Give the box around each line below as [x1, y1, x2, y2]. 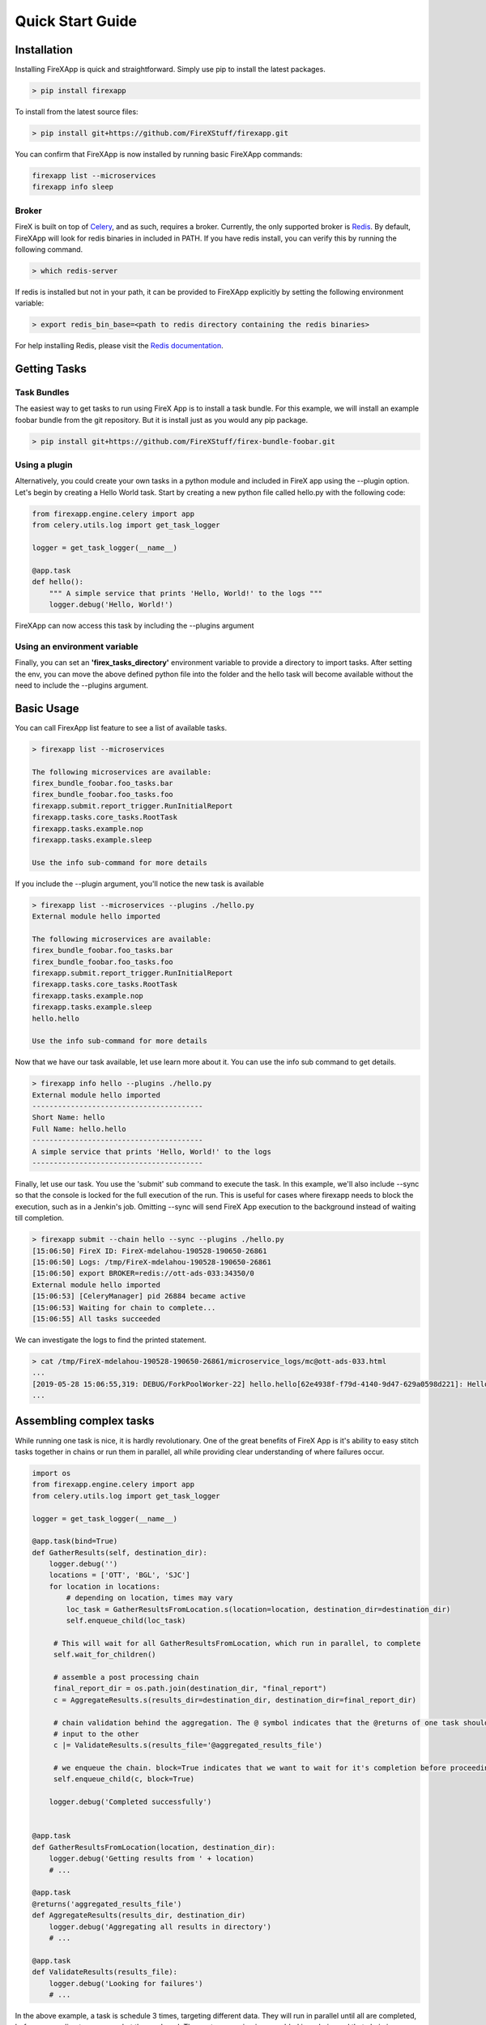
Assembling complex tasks [15, 1414, 155, 1428]
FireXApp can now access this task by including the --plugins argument [15, 620, 254, 630]
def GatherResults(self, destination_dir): [32, 1548, 208, 1557]
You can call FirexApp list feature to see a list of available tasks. [15, 723, 227, 732]
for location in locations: [49, 1582, 161, 1591]
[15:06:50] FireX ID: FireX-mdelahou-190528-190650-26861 [32, 1246, 267, 1255]
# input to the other [53, 1729, 139, 1738]
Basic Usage [15, 701, 79, 715]
